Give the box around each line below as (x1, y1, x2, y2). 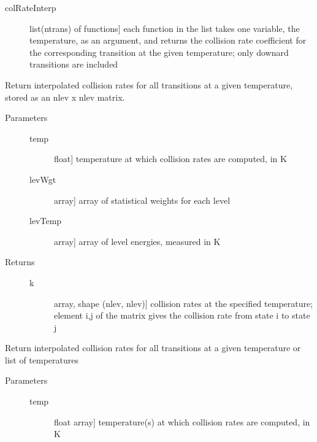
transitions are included (29, 58, 118, 71)
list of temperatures (5, 353, 79, 366)
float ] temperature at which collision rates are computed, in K (54, 152, 287, 165)
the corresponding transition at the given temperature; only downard (29, 45, 289, 58)
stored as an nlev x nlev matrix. (5, 90, 125, 103)
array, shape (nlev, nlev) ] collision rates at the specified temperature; (54, 297, 313, 309)
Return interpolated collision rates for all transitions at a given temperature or (5, 341, 301, 354)
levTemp (29, 214, 62, 227)
